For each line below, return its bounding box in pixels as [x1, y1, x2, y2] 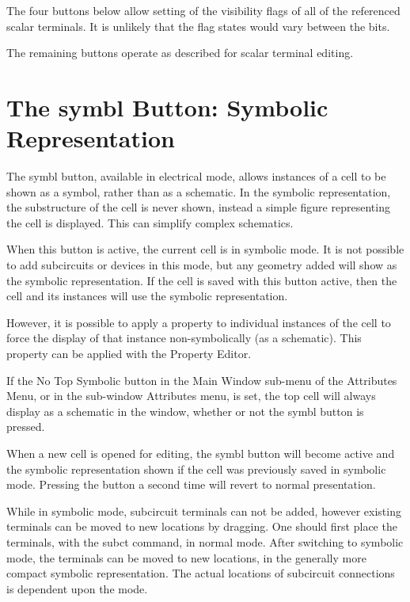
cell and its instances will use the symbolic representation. [6, 288, 288, 304]
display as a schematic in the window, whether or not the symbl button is [6, 402, 364, 419]
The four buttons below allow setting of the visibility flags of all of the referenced [6, 2, 401, 18]
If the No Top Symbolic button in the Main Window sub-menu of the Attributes [6, 371, 397, 388]
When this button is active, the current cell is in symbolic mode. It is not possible [6, 241, 404, 257]
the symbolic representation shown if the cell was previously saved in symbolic [6, 460, 386, 477]
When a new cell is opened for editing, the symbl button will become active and [6, 445, 395, 461]
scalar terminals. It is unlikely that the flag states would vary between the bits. [6, 17, 390, 34]
